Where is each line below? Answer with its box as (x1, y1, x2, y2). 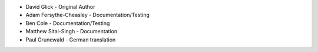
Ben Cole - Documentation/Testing (25, 19, 110, 26)
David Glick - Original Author (25, 4, 95, 10)
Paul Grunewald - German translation (25, 36, 116, 43)
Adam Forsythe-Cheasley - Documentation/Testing (25, 12, 150, 19)
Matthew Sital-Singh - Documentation (25, 28, 118, 35)
